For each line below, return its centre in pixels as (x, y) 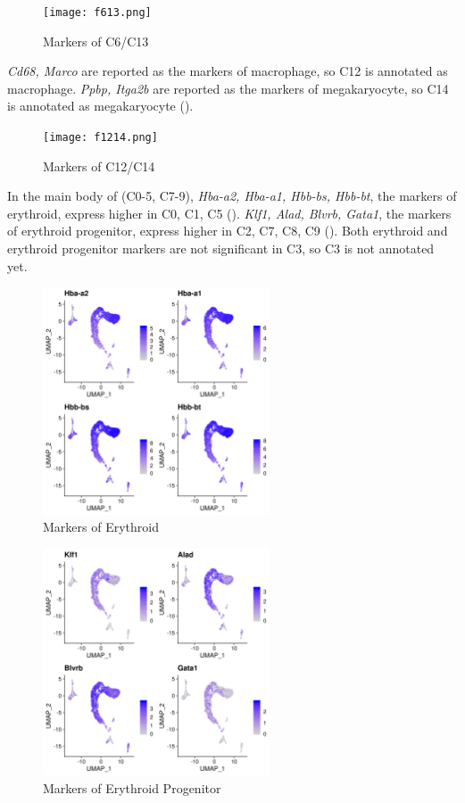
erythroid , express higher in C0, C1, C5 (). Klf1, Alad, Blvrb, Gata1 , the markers (229, 213)
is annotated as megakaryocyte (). (100, 106)
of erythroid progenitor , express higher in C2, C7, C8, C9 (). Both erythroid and (228, 231)
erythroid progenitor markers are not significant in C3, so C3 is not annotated (221, 248)
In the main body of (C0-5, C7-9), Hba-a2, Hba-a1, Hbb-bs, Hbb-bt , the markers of (232, 196)
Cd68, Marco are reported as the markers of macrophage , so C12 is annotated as (228, 71)
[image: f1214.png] (100, 138)
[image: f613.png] (97, 12)
